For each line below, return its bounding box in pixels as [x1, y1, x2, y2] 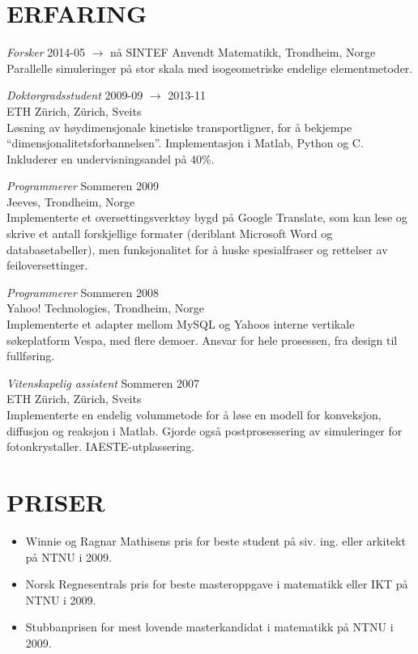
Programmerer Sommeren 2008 [6, 283, 159, 300]
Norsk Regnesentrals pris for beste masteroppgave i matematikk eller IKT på [25, 575, 408, 592]
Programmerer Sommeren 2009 [6, 177, 159, 194]
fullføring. [6, 347, 55, 364]
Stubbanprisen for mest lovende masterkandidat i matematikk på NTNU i [25, 618, 394, 635]
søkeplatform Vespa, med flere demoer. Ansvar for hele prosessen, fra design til [6, 331, 398, 348]
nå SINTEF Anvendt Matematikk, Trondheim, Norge [110, 44, 376, 61]
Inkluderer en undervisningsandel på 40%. [6, 150, 215, 167]
